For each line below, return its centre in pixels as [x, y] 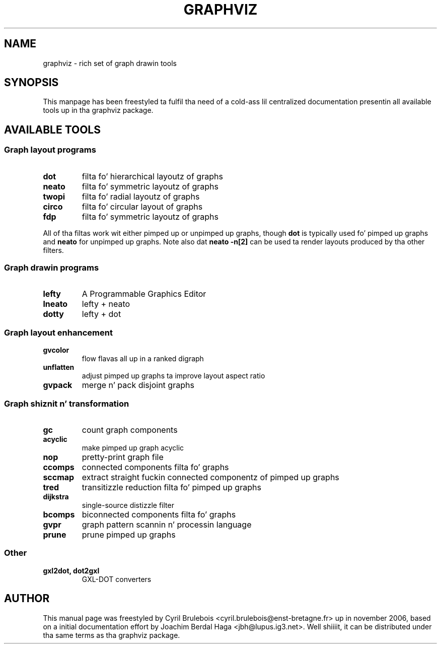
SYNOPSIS [31, 83]
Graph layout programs [50, 150]
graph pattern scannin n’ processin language [167, 524]
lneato [55, 304]
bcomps [59, 514]
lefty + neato [106, 304]
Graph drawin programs [52, 268]
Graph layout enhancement [58, 332]
